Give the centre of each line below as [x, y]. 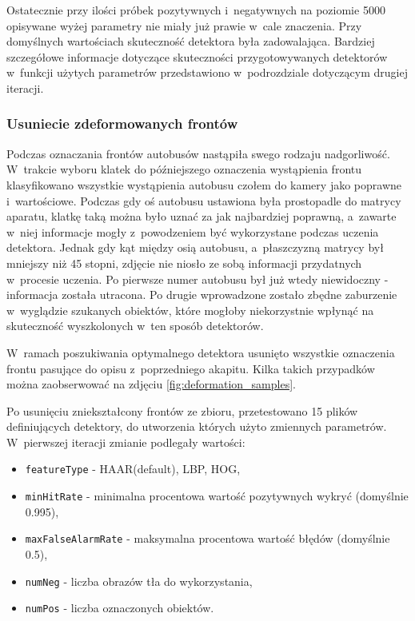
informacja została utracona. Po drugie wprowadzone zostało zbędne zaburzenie [202, 295]
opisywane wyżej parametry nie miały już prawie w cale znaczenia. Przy [184, 25]
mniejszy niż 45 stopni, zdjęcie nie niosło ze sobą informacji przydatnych [184, 263]
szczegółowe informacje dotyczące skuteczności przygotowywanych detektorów [197, 56]
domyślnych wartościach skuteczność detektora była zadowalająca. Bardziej [191, 41]
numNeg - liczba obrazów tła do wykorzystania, [139, 581]
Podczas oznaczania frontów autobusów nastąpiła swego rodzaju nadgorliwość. [198, 153]
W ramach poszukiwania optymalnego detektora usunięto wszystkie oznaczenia [201, 352]
